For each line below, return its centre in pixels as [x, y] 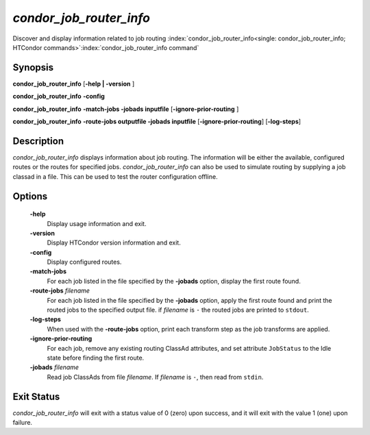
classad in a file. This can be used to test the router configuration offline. [115, 176]
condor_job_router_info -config [59, 97]
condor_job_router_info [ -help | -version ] [74, 84]
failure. [23, 423]
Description [38, 141]
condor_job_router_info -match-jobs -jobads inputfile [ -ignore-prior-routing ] [126, 109]
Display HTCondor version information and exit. [114, 243]
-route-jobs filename [60, 290]
